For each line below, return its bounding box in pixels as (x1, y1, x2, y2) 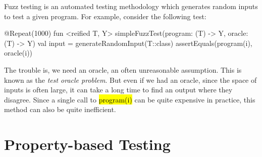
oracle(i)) (4, 47, 33, 58)
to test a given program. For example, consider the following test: (4, 11, 206, 21)
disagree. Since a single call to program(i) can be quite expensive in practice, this (4, 94, 255, 104)
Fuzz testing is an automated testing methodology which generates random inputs (4, 1, 258, 11)
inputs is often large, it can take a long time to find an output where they (4, 84, 233, 95)
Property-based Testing (4, 134, 171, 154)
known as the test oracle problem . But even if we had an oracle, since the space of (4, 74, 257, 85)
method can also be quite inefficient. (4, 104, 116, 115)
